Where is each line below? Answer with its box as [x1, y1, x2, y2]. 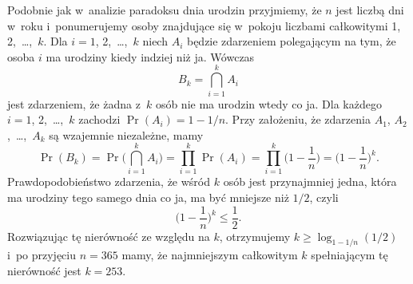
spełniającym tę [311, 247, 388, 263]
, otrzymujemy [219, 227, 291, 244]
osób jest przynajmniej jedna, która [223, 173, 397, 190]
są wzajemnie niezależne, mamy [49, 126, 204, 143]
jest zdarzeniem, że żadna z [7, 95, 141, 112]
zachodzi [78, 111, 121, 128]
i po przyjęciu [7, 247, 77, 263]
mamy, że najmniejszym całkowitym [121, 247, 298, 263]
